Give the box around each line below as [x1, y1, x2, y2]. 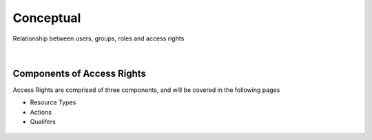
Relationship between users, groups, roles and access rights [12, 34, 185, 43]
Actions [30, 108, 52, 116]
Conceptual [12, 10, 81, 25]
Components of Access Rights [12, 67, 146, 79]
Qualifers [30, 117, 56, 126]
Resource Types [30, 98, 76, 106]
